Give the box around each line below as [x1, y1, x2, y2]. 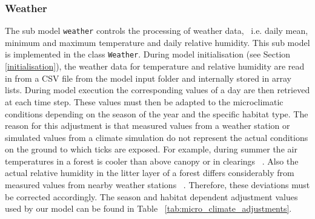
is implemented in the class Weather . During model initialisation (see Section [5, 48, 291, 60]
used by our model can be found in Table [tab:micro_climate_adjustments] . [5, 202, 292, 215]
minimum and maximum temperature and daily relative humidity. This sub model [5, 36, 310, 48]
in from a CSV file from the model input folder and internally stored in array [5, 71, 291, 84]
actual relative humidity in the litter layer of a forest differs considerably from [5, 166, 294, 179]
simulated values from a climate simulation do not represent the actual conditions [5, 131, 308, 143]
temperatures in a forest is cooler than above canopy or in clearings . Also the [5, 154, 299, 167]
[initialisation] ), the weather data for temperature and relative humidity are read [5, 60, 305, 73]
